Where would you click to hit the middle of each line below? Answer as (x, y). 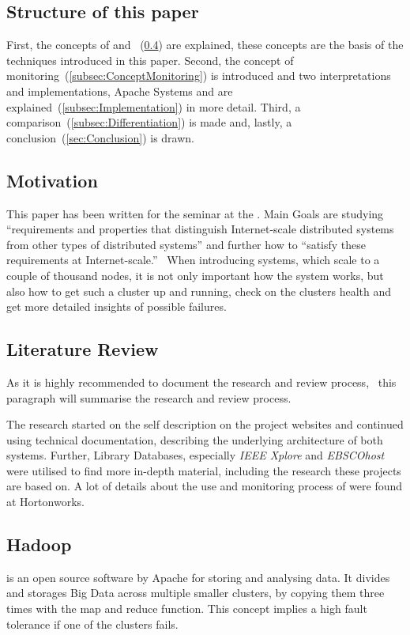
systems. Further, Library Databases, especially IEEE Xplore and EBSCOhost (196, 455)
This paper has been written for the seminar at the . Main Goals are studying (195, 213)
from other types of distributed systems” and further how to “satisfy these (186, 244)
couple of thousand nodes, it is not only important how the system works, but (195, 275)
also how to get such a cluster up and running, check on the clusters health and (199, 291)
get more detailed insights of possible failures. (117, 306)
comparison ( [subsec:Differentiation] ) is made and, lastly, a (149, 122)
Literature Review (83, 349)
